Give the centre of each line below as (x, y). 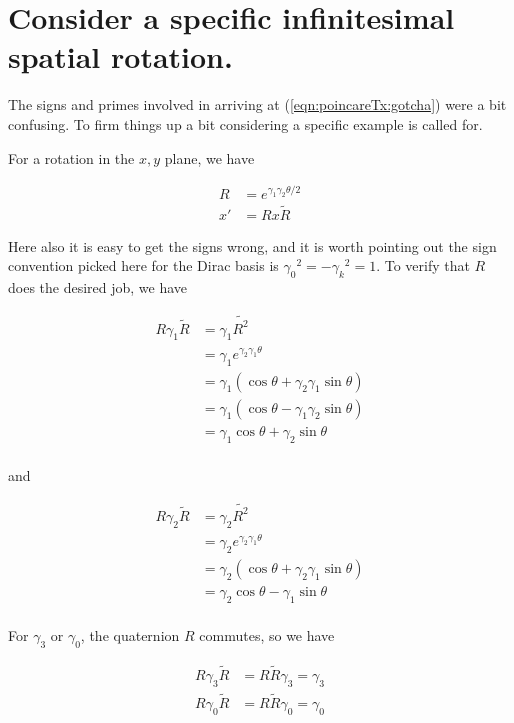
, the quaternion (130, 634)
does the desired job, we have (98, 287)
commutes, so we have (267, 634)
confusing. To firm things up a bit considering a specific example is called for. (245, 123)
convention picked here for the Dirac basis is (143, 265)
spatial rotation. (120, 56)
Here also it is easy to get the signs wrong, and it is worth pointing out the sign (252, 245)
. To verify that (423, 265)
